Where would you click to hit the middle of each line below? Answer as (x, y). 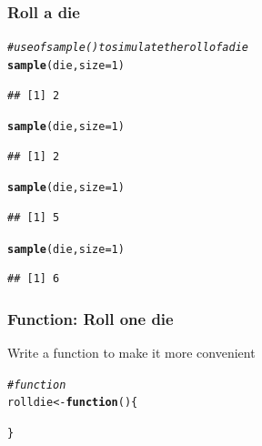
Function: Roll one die (91, 318)
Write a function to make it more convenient (131, 353)
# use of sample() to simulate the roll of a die (128, 48)
